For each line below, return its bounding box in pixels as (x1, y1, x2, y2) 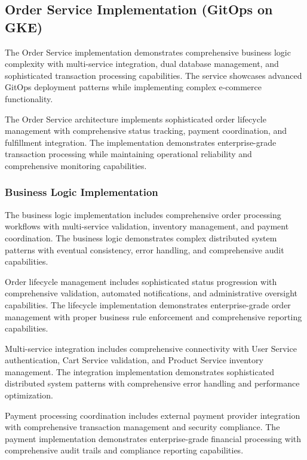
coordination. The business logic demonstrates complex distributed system (5, 231, 277, 244)
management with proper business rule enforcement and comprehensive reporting (5, 310, 302, 323)
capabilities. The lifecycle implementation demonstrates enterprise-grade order (5, 298, 291, 311)
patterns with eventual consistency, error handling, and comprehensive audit (5, 243, 284, 256)
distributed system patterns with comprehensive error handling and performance (5, 377, 300, 390)
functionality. (5, 92, 53, 105)
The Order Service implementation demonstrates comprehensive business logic (5, 45, 291, 58)
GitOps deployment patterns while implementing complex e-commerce (5, 81, 262, 93)
